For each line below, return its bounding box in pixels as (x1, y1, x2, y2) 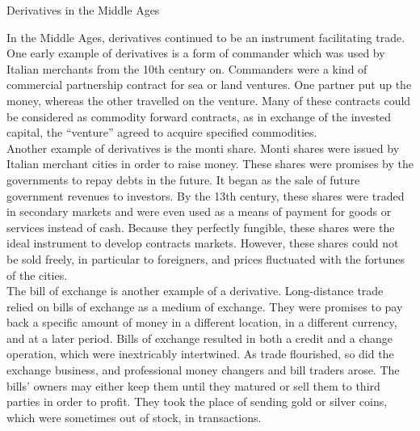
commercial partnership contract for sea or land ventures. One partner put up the (6, 76, 412, 93)
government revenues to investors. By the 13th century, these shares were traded (6, 187, 405, 204)
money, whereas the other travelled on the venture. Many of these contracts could (6, 91, 411, 108)
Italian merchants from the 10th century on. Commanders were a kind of (6, 60, 367, 77)
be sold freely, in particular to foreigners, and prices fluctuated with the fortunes (6, 250, 405, 267)
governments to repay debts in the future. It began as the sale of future (6, 171, 360, 188)
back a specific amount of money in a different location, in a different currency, (6, 314, 397, 331)
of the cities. (6, 266, 68, 283)
